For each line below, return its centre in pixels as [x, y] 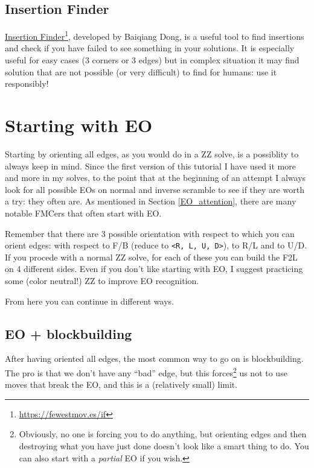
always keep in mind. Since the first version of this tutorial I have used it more [150, 166]
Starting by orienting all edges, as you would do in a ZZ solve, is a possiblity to [152, 153]
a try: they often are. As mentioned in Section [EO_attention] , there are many [151, 201]
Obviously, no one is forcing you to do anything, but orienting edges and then [163, 434]
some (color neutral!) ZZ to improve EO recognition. [102, 280]
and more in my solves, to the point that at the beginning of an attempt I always [155, 178]
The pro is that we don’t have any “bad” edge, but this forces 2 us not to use [146, 372]
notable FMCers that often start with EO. [83, 213]
